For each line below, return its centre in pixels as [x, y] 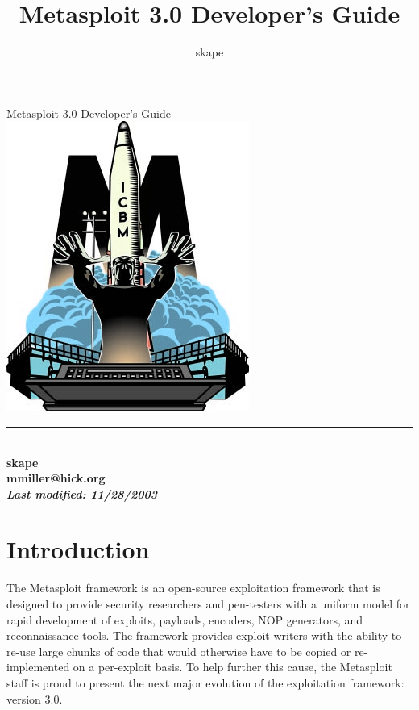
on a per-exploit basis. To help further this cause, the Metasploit [232, 667]
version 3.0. [35, 698]
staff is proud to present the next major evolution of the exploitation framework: [205, 682]
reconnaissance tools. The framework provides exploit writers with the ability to [204, 635]
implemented [38, 667]
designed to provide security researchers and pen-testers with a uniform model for [208, 603]
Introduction [78, 549]
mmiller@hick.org [56, 478]
